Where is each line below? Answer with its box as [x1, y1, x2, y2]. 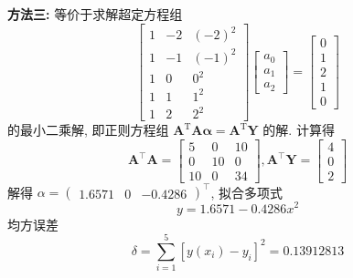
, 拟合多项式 [210, 182, 283, 201]
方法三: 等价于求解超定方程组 [7, 5, 183, 23]
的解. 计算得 [262, 120, 335, 139]
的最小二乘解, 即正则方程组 [7, 120, 169, 139]
